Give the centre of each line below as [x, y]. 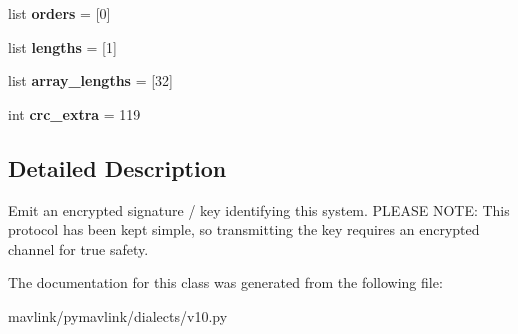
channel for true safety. [78, 248]
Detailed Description [117, 167]
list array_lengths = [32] [90, 80]
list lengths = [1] [62, 46]
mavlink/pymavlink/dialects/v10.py [118, 315]
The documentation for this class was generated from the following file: [225, 282]
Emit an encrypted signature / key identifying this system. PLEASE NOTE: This [259, 209]
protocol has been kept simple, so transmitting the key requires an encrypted [244, 229]
